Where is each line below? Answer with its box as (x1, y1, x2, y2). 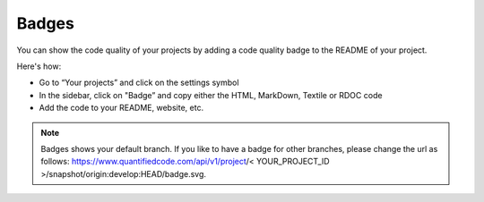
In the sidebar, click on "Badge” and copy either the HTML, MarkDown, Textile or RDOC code (39, 89, 383, 100)
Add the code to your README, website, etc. (39, 103, 204, 114)
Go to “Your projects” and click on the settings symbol (39, 77, 239, 88)
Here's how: (16, 61, 62, 72)
